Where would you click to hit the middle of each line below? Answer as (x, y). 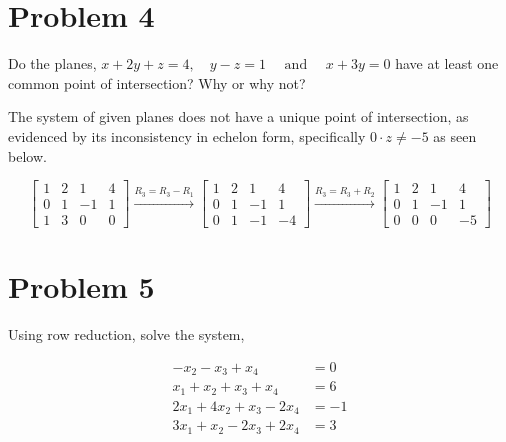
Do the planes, (52, 63)
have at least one (447, 63)
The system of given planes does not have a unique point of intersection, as (238, 116)
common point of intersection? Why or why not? (157, 82)
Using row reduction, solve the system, (126, 334)
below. (27, 155)
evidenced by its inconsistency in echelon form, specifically (187, 135)
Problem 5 (81, 286)
